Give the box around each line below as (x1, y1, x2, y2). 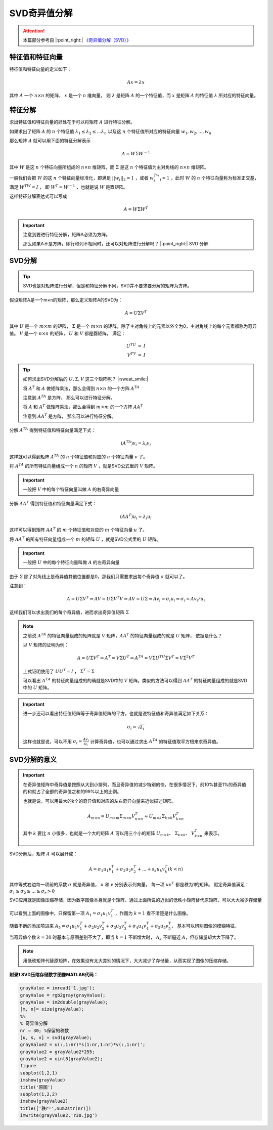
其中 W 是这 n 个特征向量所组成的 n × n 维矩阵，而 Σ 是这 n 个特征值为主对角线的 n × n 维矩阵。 (9, 164, 209, 170)
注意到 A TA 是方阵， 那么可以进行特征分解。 (23, 394, 115, 401)
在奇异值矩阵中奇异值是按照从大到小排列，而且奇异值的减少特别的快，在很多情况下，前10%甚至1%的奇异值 (23, 781, 246, 788)
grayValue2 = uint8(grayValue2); (20, 1056, 103, 1062)
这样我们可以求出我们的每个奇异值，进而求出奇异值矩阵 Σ (9, 609, 129, 615)
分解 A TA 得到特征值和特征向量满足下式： (9, 426, 96, 433)
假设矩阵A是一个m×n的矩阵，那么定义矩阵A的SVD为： (9, 296, 123, 303)
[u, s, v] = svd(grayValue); (20, 1034, 93, 1040)
